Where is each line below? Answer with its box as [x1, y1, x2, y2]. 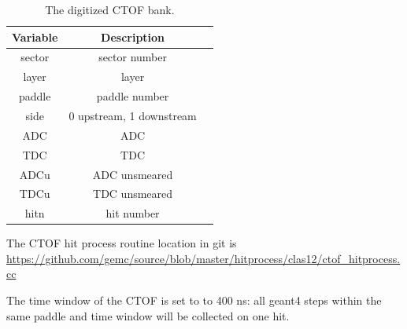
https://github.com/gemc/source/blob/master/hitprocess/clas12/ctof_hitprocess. [6, 250, 401, 266]
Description [101, 28, 165, 45]
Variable [12, 28, 58, 45]
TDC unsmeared [93, 185, 173, 202]
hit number [105, 205, 160, 221]
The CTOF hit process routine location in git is [6, 235, 237, 251]
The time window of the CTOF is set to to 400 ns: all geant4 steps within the [6, 292, 382, 309]
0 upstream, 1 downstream [68, 107, 197, 123]
